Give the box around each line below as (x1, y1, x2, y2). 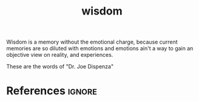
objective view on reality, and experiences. (6, 51, 113, 59)
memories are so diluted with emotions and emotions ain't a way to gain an (6, 45, 194, 52)
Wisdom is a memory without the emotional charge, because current (6, 38, 178, 46)
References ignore (6, 84, 97, 98)
